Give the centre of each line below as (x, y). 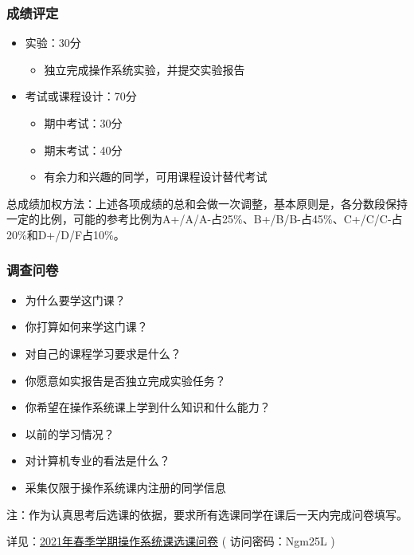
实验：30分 (53, 43)
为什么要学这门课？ (75, 299)
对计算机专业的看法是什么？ (98, 461)
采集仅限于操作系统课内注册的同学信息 (125, 487)
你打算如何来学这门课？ (86, 327)
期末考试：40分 (83, 150)
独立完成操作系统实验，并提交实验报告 (145, 69)
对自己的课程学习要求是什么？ (103, 353)
